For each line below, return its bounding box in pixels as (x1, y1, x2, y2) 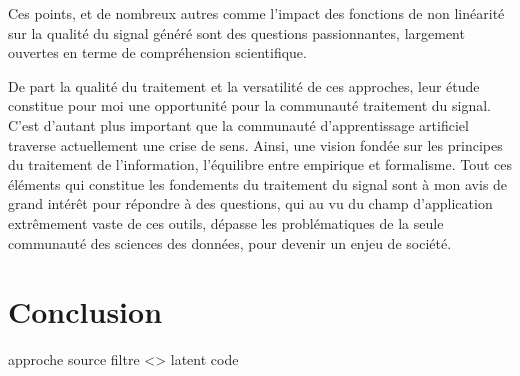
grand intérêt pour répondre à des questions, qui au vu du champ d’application (8, 193, 493, 214)
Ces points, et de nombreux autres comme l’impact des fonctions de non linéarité (8, 3, 505, 23)
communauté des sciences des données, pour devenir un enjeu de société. (8, 232, 452, 253)
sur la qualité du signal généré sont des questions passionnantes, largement (8, 22, 465, 43)
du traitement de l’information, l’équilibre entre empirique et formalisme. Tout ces (8, 154, 513, 175)
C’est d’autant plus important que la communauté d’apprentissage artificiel (8, 114, 469, 135)
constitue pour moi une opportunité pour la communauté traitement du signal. (8, 95, 491, 116)
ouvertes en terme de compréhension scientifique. (8, 42, 307, 63)
